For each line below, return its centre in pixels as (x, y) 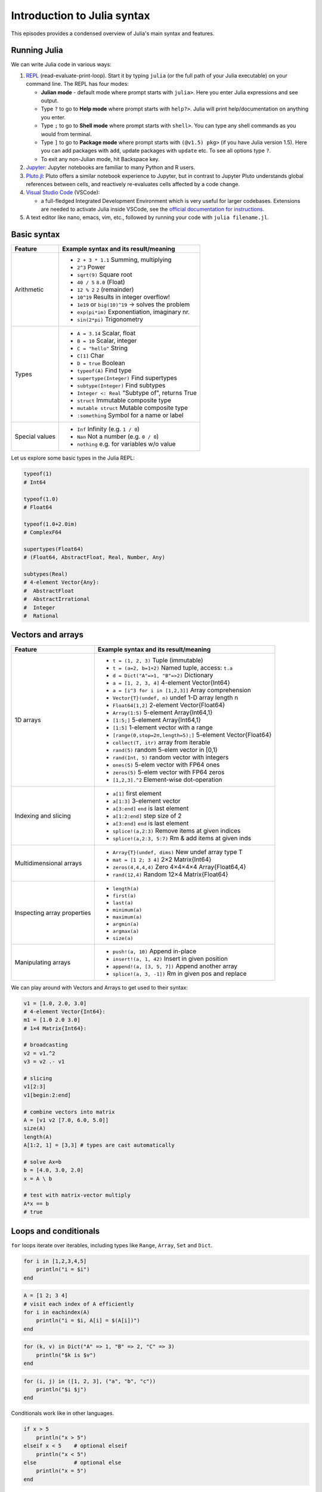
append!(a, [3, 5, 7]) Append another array (175, 966)
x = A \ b (38, 1178)
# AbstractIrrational (57, 599)
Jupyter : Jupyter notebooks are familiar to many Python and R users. (111, 168)
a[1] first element (137, 793)
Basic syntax (35, 235)
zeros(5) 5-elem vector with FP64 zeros (168, 772)
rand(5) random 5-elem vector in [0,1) (165, 750)
